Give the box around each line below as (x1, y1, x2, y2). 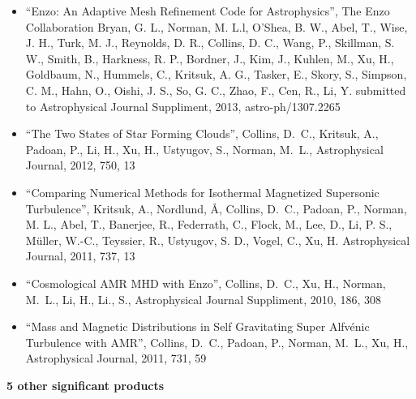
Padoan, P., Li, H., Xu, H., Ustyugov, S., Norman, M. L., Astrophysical (25, 140, 384, 157)
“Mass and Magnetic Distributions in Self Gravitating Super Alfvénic (25, 318, 370, 335)
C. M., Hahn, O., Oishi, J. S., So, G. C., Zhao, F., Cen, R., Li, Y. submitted (25, 81, 406, 98)
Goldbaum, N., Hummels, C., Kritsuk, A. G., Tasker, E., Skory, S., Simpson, (25, 66, 407, 83)
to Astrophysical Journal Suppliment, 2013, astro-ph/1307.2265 (25, 97, 341, 114)
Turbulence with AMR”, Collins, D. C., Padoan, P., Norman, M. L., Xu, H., (25, 333, 409, 350)
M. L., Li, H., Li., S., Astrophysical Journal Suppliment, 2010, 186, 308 (25, 290, 381, 307)
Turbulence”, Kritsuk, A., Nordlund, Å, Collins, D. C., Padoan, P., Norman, (25, 199, 407, 217)
